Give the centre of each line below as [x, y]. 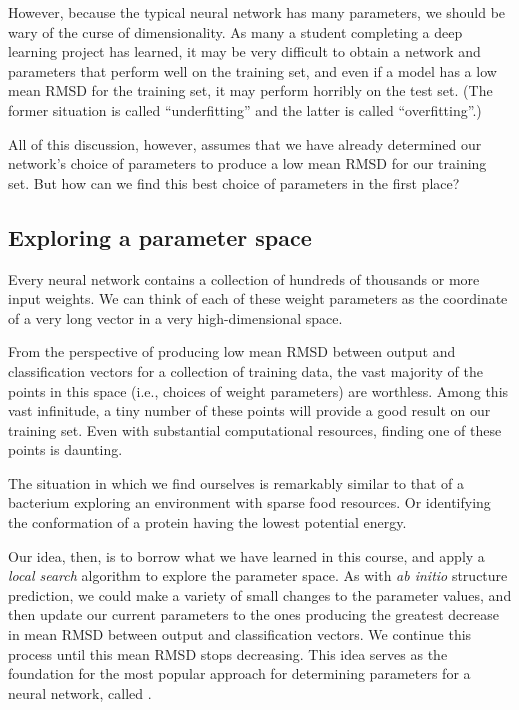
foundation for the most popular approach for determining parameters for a [239, 673]
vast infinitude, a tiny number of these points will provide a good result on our [249, 410]
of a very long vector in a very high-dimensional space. [175, 317]
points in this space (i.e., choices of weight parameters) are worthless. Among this [258, 390]
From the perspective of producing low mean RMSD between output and [232, 351]
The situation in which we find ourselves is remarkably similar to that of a [236, 482]
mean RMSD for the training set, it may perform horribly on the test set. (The [250, 90]
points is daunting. [65, 449]
